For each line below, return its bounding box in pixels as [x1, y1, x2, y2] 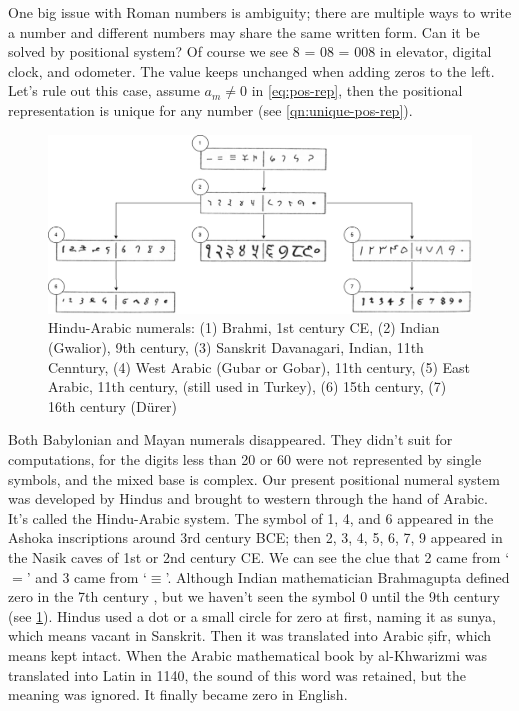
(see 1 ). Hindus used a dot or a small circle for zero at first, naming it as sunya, [8, 605, 496, 626]
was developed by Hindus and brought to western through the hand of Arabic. [8, 488, 488, 509]
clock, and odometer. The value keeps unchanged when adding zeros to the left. [8, 60, 495, 81]
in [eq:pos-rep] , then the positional [251, 80, 463, 101]
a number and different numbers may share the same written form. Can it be [8, 21, 480, 42]
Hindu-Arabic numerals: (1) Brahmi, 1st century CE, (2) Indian [48, 317, 440, 338]
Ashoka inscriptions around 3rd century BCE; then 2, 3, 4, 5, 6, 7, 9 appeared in [8, 527, 503, 548]
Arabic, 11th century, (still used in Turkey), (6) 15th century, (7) [48, 376, 447, 397]
